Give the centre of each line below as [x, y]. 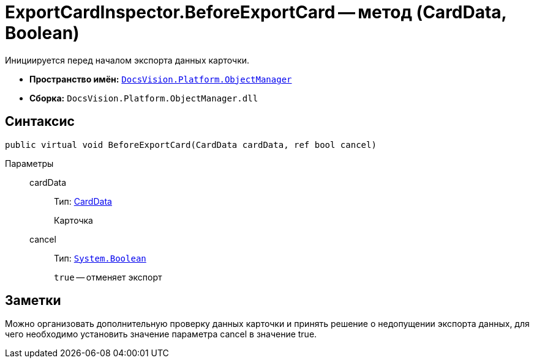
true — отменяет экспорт [108, 277]
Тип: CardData [83, 201]
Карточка [73, 220]
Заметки [33, 301]
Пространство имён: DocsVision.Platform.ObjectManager [161, 79]
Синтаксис [40, 122]
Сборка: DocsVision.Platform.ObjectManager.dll [144, 98]
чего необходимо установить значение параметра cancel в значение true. [161, 334]
